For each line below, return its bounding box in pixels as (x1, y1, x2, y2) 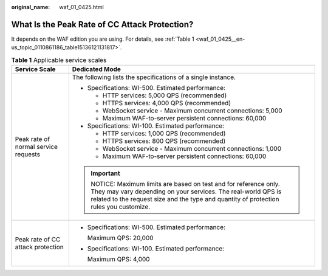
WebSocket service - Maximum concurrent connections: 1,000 (102, 145, 282, 153)
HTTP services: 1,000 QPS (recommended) (102, 129, 226, 138)
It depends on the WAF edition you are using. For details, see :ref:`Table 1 (11, 35, 194, 43)
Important (91, 169, 121, 178)
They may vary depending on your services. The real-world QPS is (91, 187, 282, 196)
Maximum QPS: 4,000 (87, 255, 150, 264)
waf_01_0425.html (59, 4, 104, 10)
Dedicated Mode (72, 65, 121, 74)
